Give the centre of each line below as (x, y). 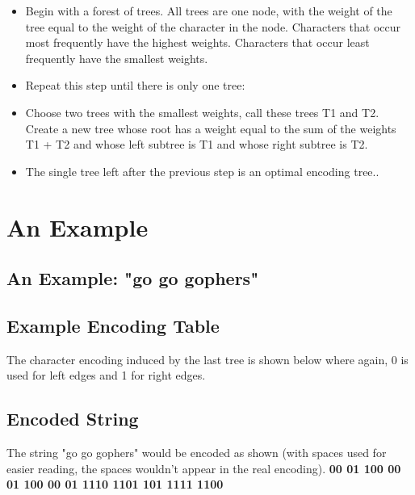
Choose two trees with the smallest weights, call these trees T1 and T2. (202, 112)
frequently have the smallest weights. (117, 58)
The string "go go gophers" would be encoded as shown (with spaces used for (197, 453)
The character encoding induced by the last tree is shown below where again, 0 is (207, 359)
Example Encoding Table (113, 325)
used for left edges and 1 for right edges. (106, 375)
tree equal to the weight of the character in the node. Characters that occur (213, 26)
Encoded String (73, 419)
